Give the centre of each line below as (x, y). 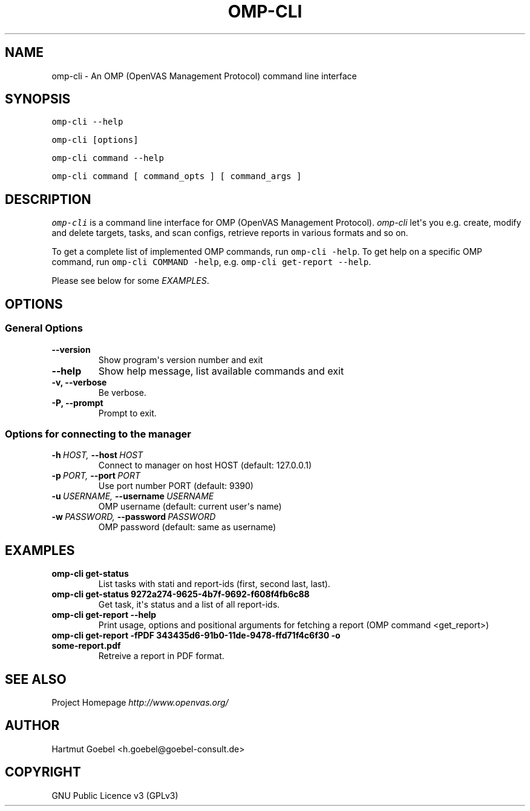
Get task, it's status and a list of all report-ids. (189, 605)
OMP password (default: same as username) (187, 527)
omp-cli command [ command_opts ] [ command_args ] (177, 176)
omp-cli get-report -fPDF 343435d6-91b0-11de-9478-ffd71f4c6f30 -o (196, 635)
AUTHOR (32, 726)
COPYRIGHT (43, 772)
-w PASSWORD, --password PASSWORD (134, 517)
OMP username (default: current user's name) (190, 507)
